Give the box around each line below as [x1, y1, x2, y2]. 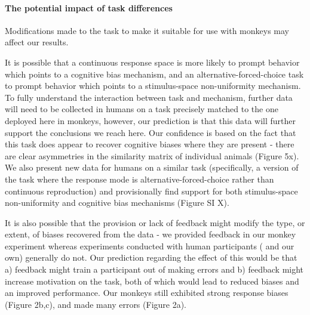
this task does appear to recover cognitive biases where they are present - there [5, 138, 294, 150]
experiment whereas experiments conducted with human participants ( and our [5, 239, 294, 252]
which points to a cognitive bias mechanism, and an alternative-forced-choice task [5, 67, 304, 80]
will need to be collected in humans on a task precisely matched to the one [5, 103, 278, 115]
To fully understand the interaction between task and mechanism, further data [5, 91, 293, 103]
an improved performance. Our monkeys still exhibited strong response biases [5, 286, 288, 299]
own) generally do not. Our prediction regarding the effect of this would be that [5, 251, 297, 264]
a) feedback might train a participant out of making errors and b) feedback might [5, 263, 304, 276]
